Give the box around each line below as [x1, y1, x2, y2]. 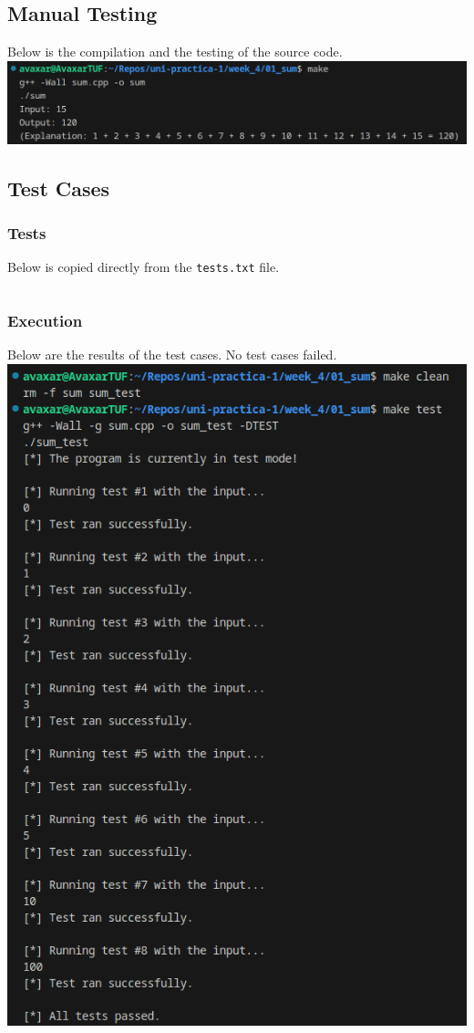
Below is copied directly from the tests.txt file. [7, 257, 280, 277]
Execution [7, 309, 83, 332]
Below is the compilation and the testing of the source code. [7, 42, 343, 61]
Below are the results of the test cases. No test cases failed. [7, 345, 337, 364]
